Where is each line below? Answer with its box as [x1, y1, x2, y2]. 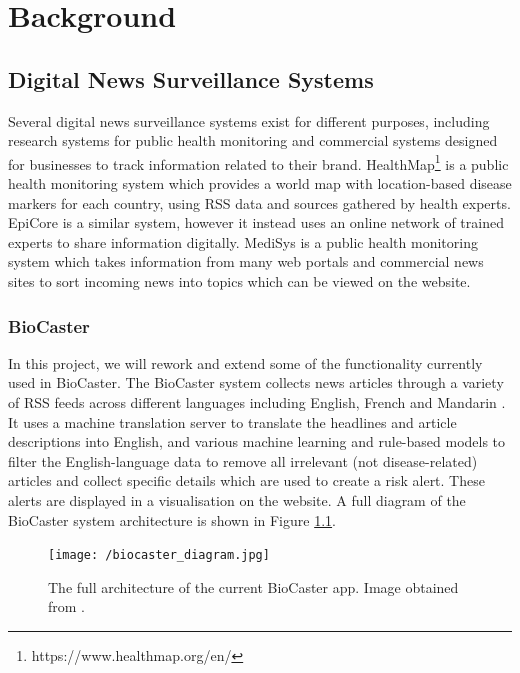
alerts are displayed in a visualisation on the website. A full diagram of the [8, 489, 466, 510]
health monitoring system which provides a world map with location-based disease [8, 173, 512, 194]
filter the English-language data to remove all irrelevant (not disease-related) [8, 450, 478, 471]
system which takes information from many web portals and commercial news [8, 251, 484, 272]
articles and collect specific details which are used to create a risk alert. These [8, 470, 485, 491]
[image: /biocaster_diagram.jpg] [48, 548, 270, 563]
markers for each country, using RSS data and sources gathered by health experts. [8, 192, 511, 213]
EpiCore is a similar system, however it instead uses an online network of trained [8, 212, 504, 233]
